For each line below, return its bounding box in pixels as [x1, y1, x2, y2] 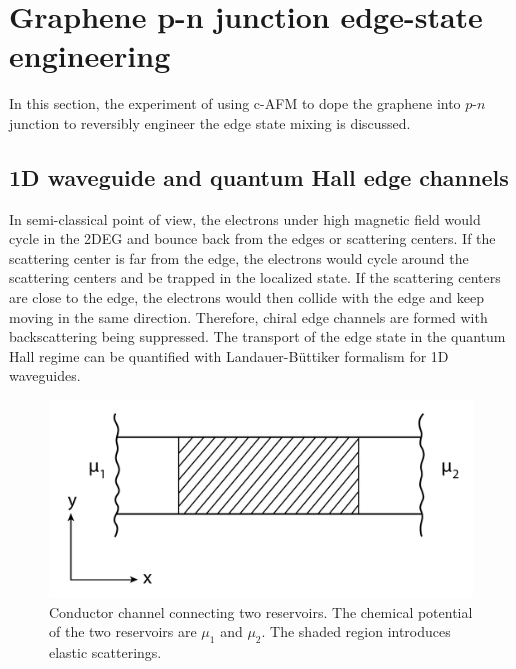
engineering [9, 35, 171, 76]
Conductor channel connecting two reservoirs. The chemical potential [49, 601, 473, 622]
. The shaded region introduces [261, 621, 451, 642]
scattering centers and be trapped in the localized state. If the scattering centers [9, 267, 501, 288]
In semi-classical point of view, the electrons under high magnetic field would [9, 208, 481, 229]
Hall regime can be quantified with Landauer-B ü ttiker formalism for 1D [9, 345, 449, 366]
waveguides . [9, 365, 81, 386]
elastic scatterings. [49, 641, 162, 662]
